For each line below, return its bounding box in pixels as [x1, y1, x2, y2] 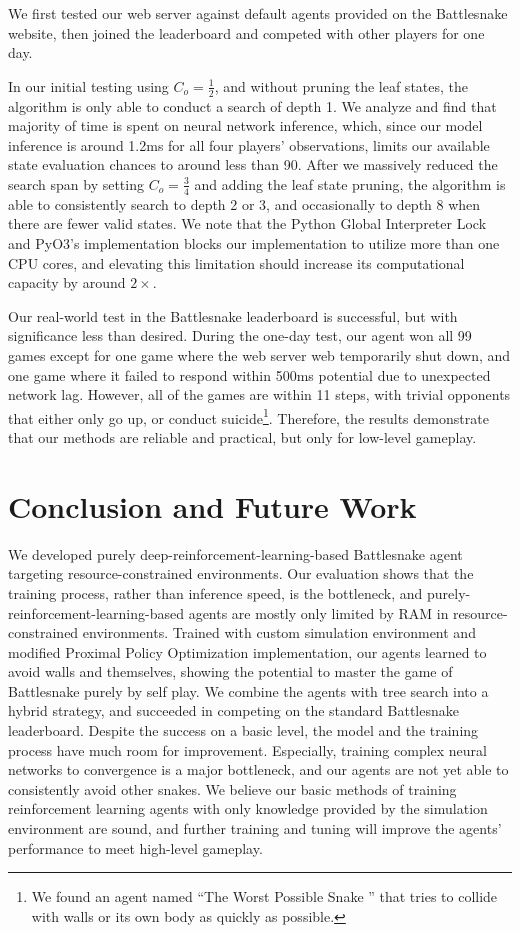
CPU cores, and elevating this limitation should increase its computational [8, 252, 465, 273]
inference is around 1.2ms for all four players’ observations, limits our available [8, 134, 490, 155]
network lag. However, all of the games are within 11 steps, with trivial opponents [8, 384, 511, 405]
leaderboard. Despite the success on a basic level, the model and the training [8, 720, 479, 741]
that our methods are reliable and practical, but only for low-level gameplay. [8, 427, 477, 447]
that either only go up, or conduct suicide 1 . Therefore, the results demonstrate [8, 404, 489, 428]
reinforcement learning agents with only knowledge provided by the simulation [8, 798, 488, 819]
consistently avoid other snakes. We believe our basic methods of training [8, 778, 457, 799]
